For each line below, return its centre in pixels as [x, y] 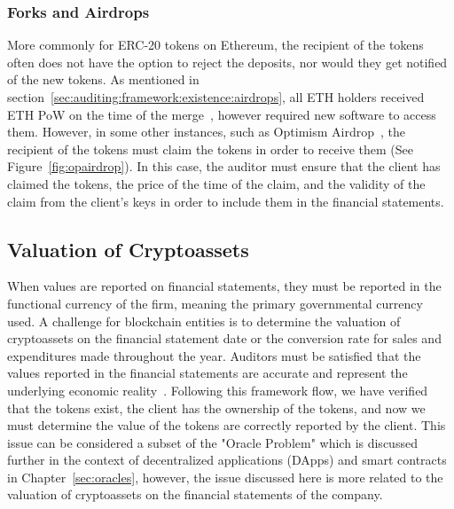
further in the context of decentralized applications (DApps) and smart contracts [227, 460]
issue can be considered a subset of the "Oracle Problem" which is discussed [212, 442]
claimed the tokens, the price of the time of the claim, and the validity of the [216, 183]
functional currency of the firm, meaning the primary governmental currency [215, 303]
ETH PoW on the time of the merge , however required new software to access [222, 114]
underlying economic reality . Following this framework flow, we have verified [218, 390]
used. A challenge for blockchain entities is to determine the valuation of [204, 321]
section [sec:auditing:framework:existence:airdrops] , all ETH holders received [216, 97]
